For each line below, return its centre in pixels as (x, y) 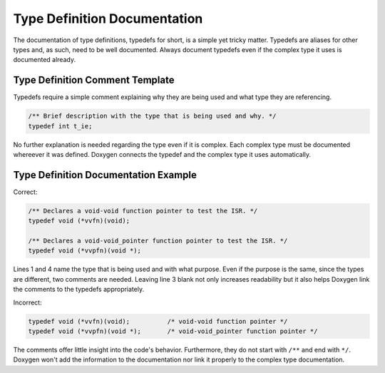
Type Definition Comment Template (94, 80)
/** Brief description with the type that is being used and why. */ (152, 116)
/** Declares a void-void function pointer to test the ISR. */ (143, 211)
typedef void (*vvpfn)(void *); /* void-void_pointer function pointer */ (173, 331)
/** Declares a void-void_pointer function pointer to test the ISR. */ (158, 241)
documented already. (45, 60)
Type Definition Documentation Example (105, 175)
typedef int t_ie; (60, 126)
